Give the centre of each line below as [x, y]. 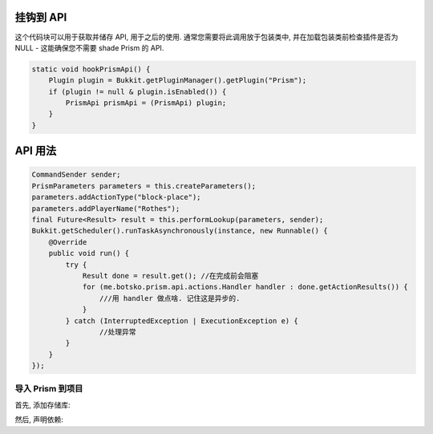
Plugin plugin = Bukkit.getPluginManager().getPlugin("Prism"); [178, 81]
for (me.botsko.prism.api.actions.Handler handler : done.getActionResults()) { [245, 287]
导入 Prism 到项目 [49, 389]
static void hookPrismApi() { [91, 69]
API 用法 [36, 151]
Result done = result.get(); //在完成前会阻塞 [170, 276]
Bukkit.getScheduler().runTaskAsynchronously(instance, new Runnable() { [180, 231]
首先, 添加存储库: [43, 404]
